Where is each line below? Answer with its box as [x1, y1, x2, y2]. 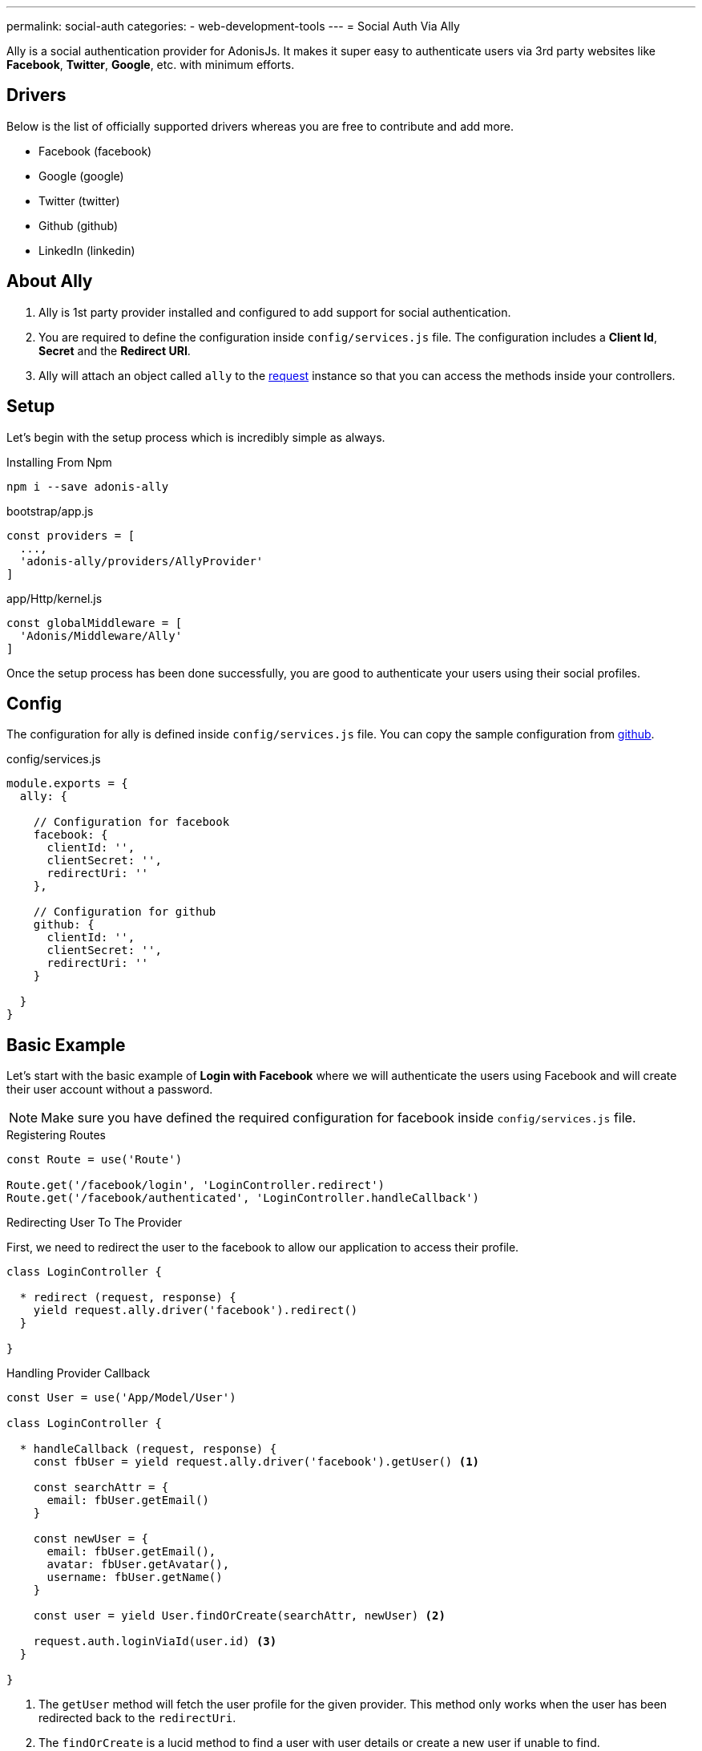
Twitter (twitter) [38, 193, 120, 208]
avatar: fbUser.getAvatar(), [46, 1558, 230, 1571]
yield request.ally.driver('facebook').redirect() [33, 1304, 358, 1317]
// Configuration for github [33, 905, 216, 919]
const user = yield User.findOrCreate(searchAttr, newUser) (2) [33, 1609, 446, 1623]
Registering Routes [6, 1128, 107, 1142]
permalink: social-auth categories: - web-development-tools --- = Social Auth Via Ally [6, 19, 460, 33]
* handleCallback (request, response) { [19, 1442, 277, 1456]
